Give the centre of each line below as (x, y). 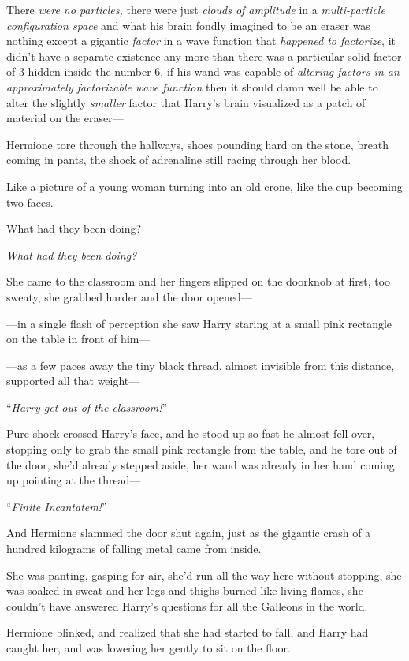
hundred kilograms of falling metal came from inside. (134, 549)
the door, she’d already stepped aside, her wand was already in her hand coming (201, 464)
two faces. (30, 202)
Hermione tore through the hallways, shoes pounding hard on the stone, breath (198, 144)
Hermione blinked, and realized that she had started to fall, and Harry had (188, 632)
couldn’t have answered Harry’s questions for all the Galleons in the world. (187, 605)
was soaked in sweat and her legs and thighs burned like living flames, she (185, 590)
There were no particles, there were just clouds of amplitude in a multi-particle (196, 9)
